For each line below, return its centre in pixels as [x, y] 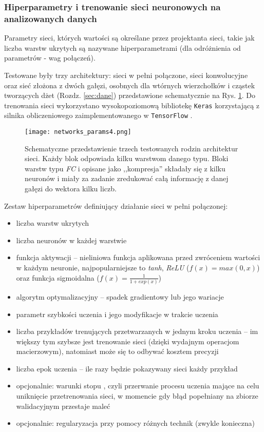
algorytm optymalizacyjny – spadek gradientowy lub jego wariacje [120, 296]
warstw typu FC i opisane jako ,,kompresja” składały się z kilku [125, 168]
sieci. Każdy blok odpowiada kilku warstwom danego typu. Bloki [127, 158]
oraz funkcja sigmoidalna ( [58, 277]
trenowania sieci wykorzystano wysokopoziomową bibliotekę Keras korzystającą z [132, 105]
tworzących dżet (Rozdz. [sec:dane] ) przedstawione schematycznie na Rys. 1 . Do [130, 95]
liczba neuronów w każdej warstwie [71, 240]
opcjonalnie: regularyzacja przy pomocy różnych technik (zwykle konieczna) [135, 423]
